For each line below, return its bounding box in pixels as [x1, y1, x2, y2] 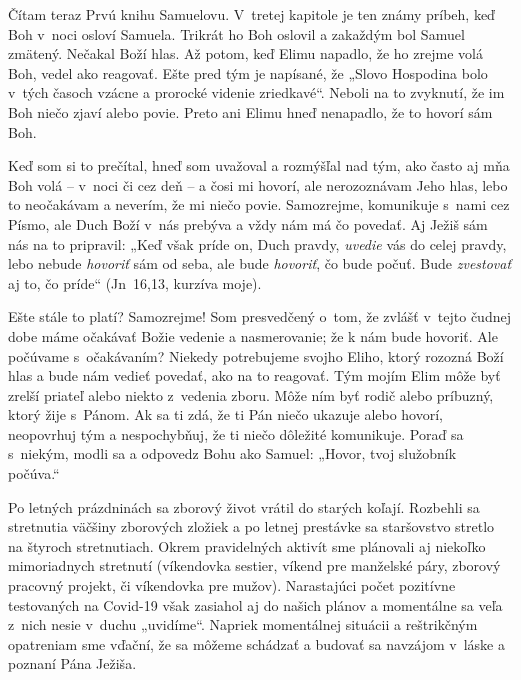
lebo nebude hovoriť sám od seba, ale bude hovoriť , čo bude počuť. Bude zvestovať [8, 253, 512, 274]
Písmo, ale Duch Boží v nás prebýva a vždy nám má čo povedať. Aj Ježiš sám [8, 213, 488, 234]
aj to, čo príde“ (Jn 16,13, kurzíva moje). [8, 272, 262, 293]
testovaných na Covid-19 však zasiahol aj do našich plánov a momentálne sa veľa [8, 594, 503, 615]
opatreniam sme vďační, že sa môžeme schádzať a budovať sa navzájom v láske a [8, 633, 505, 654]
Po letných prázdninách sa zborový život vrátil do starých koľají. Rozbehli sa [8, 496, 480, 517]
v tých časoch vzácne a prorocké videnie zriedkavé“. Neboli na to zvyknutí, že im [8, 82, 505, 103]
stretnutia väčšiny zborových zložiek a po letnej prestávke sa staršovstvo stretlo [8, 516, 495, 537]
